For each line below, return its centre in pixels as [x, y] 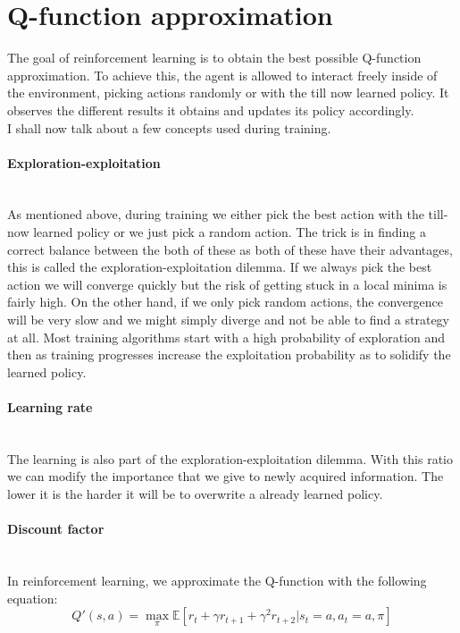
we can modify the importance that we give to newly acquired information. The [226, 476]
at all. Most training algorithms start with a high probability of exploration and [226, 337]
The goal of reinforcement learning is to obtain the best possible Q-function [214, 58]
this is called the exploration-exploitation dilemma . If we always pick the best [220, 267]
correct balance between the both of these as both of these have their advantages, [230, 249]
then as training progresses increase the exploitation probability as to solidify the [229, 354]
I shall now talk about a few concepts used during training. [169, 127]
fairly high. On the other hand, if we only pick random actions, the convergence [225, 302]
